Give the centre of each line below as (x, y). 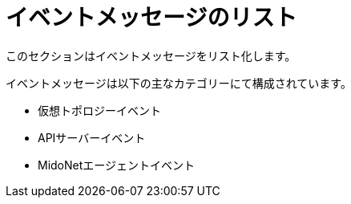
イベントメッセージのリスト (151, 18)
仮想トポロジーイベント (99, 110)
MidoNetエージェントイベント (117, 165)
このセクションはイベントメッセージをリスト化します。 (151, 55)
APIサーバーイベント (92, 137)
